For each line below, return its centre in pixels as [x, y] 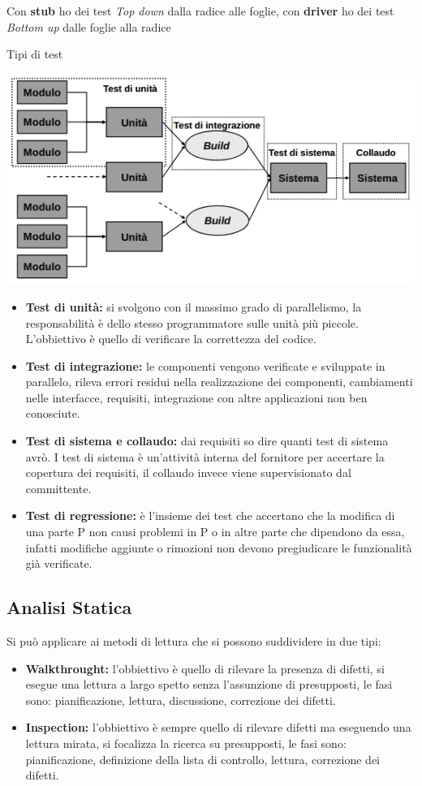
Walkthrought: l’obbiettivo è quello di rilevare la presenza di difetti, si [205, 668]
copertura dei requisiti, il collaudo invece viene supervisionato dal [188, 472]
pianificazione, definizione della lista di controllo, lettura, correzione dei [203, 759]
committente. [58, 488]
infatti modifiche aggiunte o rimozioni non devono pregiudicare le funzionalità [219, 547]
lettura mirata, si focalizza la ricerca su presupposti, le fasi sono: [186, 743]
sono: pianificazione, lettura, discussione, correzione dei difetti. [181, 700]
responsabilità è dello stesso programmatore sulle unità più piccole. [192, 322]
